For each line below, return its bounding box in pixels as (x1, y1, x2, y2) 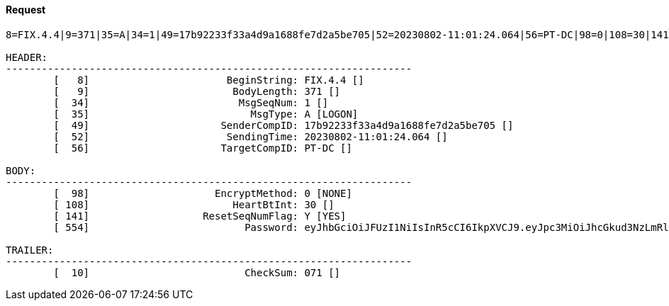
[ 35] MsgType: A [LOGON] (53, 108, 359, 120)
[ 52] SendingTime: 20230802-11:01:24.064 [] (53, 130, 448, 142)
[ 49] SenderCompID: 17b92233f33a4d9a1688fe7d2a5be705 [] (53, 119, 514, 131)
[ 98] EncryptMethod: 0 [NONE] (53, 187, 352, 199)
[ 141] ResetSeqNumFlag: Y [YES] (53, 210, 347, 222)
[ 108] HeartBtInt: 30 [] (53, 198, 334, 210)
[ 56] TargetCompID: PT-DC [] (53, 142, 352, 154)
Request (6, 4, 46, 16)
